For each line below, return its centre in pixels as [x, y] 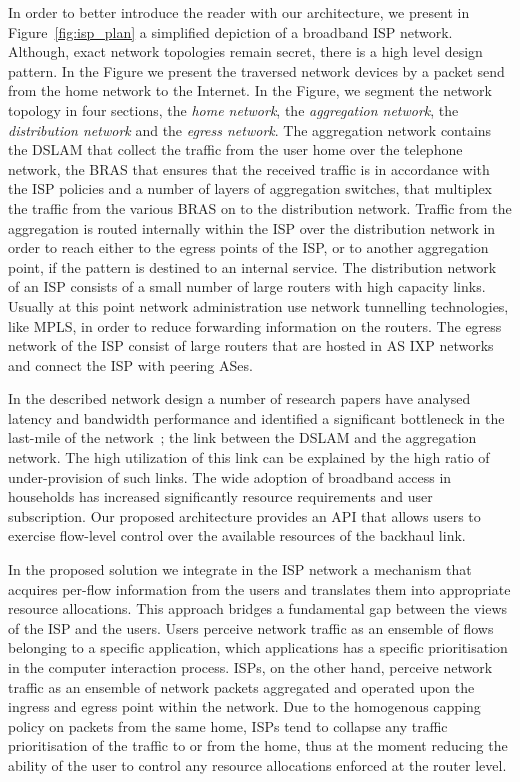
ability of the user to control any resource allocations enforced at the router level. [257, 764]
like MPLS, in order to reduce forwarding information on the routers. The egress [255, 325]
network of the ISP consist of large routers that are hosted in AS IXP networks [251, 345]
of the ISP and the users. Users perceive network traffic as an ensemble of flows [251, 627]
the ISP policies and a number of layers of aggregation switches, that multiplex [250, 188]
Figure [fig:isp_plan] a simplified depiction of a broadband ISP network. [230, 31]
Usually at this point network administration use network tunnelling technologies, [258, 305]
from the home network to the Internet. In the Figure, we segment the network [250, 90]
